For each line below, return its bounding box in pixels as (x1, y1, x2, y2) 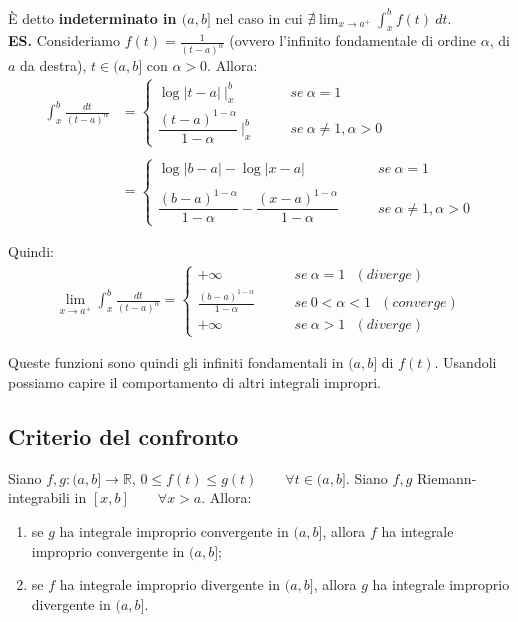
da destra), (20, 55, 87, 76)
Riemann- (417, 467, 477, 488)
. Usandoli (434, 352, 497, 373)
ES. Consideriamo (8, 30, 121, 51)
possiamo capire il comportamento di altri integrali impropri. (8, 371, 381, 392)
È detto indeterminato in (8, 7, 177, 28)
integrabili (8, 487, 70, 508)
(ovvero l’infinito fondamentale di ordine (229, 30, 477, 51)
